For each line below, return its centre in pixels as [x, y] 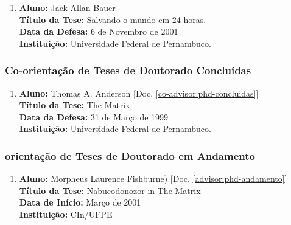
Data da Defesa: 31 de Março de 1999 [94, 116]
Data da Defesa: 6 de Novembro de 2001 [99, 31]
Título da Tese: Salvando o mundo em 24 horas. [113, 19]
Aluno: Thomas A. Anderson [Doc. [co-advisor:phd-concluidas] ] [139, 93]
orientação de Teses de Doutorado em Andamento [130, 155]
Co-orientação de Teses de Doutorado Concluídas [128, 70]
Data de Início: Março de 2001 [80, 202]
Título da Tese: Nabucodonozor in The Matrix [110, 190]
